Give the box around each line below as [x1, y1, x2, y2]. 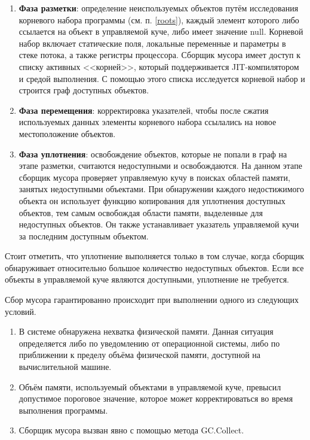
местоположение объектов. [19, 127, 116, 139]
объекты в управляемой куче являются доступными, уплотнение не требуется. [5, 273, 289, 286]
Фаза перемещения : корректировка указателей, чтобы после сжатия [19, 104, 269, 116]
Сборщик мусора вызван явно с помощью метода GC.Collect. [19, 424, 244, 436]
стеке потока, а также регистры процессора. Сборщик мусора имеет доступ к [19, 48, 301, 61]
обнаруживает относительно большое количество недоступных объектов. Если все [5, 261, 304, 274]
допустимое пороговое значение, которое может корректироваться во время [19, 392, 293, 405]
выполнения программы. [19, 403, 108, 416]
